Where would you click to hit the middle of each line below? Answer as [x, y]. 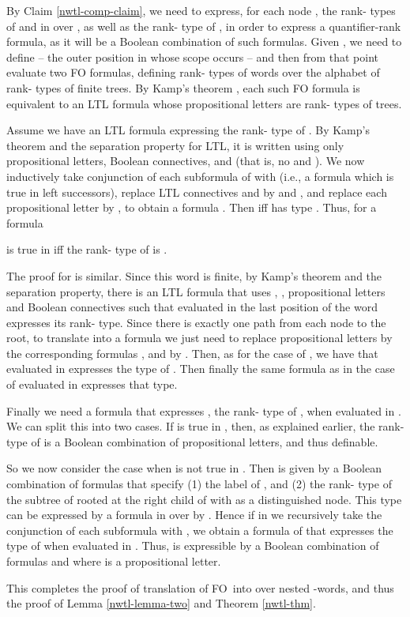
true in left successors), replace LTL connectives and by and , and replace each [197, 192]
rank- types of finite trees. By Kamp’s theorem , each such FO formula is [183, 87]
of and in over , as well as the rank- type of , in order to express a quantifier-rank [204, 26]
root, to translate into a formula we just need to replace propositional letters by [199, 338]
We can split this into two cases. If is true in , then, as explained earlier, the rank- [205, 426]
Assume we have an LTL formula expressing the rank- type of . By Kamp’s [188, 130]
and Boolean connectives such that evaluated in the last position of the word [192, 307]
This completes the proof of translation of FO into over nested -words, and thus [200, 587]
